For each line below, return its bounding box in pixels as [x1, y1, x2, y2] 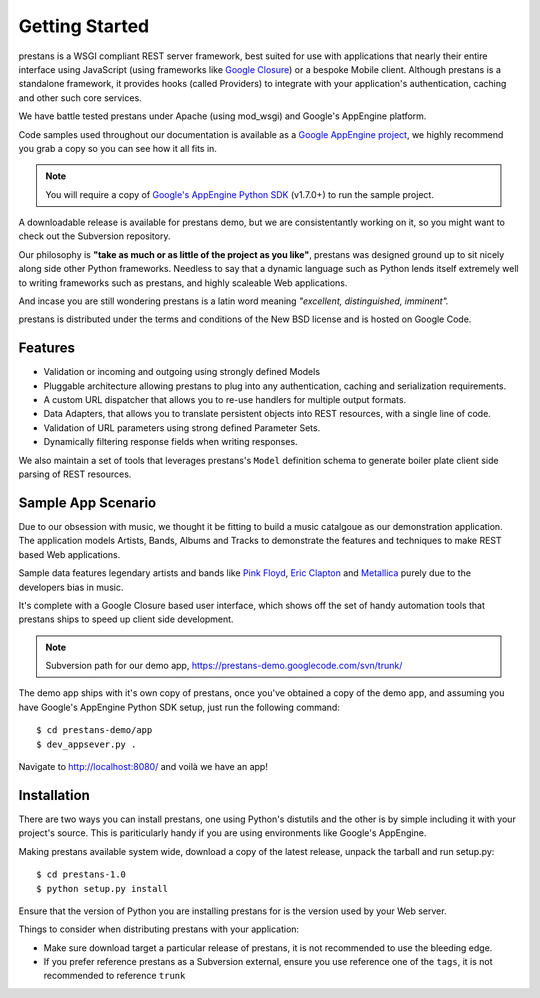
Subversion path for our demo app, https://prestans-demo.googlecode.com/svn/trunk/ [45, 660, 403, 672]
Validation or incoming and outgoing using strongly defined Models [43, 366, 320, 378]
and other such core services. [18, 91, 142, 104]
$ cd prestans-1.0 [36, 869, 127, 880]
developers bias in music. [18, 581, 124, 593]
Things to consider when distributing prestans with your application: [18, 923, 300, 935]
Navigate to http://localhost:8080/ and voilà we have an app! [18, 761, 269, 773]
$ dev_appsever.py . [36, 738, 137, 750]
